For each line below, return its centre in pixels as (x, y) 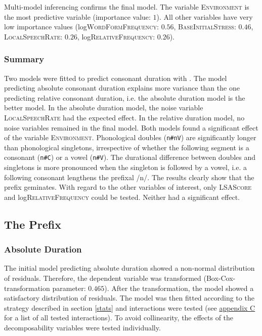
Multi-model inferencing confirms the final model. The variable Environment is (127, 7)
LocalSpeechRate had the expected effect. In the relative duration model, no (124, 117)
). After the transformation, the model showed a (179, 288)
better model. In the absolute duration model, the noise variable (104, 108)
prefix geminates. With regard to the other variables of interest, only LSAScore (128, 187)
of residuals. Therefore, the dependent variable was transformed (103, 278)
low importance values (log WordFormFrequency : (81, 27)
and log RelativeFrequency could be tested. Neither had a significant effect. (122, 197)
